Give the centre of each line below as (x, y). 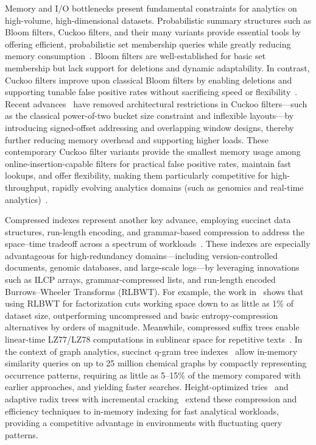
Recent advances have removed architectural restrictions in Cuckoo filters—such (156, 103)
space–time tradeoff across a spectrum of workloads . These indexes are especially (158, 244)
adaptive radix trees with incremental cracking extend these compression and (151, 399)
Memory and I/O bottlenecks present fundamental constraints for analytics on (151, 8)
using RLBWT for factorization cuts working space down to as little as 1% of (149, 303)
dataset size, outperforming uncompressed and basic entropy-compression (142, 315)
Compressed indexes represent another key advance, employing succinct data (148, 220)
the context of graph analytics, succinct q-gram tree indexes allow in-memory (151, 351)
